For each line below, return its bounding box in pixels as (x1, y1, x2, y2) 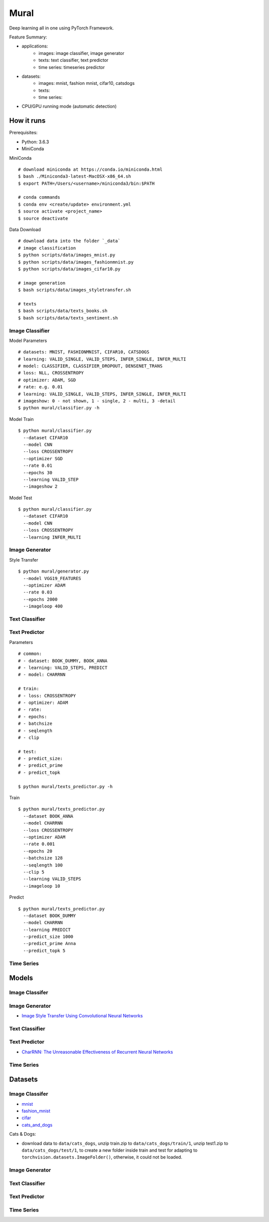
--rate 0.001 (23, 841, 55, 847)
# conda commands (18, 195, 60, 200)
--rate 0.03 (23, 590, 52, 595)
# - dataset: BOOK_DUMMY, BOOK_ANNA (18, 658, 108, 663)
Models (9, 974, 33, 982)
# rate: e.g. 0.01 (18, 384, 63, 390)
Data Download (9, 227, 41, 233)
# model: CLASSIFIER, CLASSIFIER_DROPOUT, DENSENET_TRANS (18, 363, 163, 369)
